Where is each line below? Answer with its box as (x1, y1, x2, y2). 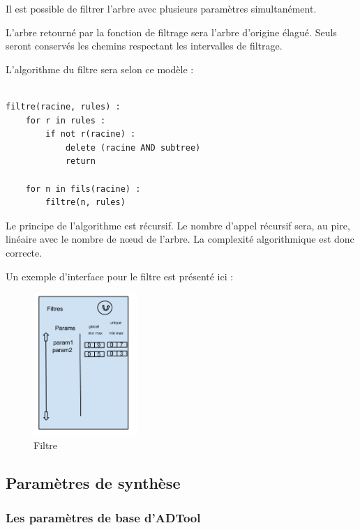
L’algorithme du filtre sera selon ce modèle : (6, 61, 194, 76)
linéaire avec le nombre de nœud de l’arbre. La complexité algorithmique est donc (6, 232, 354, 246)
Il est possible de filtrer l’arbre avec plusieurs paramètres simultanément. (6, 1, 317, 15)
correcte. (6, 245, 43, 259)
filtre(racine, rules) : (6, 101, 121, 112)
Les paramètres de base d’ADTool (6, 508, 201, 526)
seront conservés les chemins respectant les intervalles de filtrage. (6, 38, 283, 53)
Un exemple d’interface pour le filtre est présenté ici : (6, 268, 234, 283)
